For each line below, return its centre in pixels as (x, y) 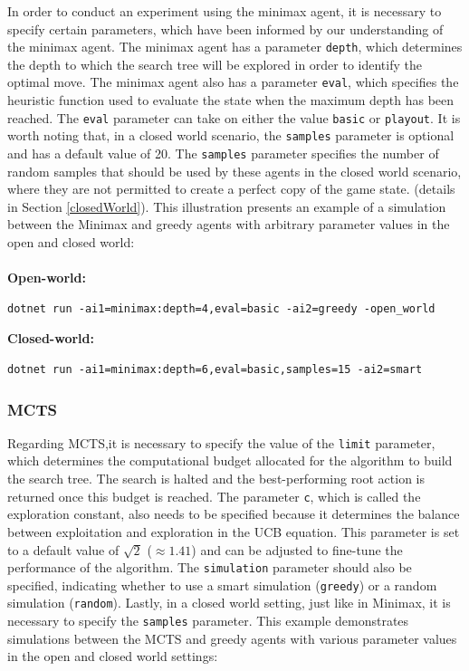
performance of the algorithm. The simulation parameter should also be (210, 567)
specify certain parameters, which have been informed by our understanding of (225, 29)
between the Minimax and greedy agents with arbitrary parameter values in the (229, 224)
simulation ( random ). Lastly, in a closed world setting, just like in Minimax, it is (229, 603)
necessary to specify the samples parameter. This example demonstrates (208, 621)
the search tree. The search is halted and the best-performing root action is (216, 479)
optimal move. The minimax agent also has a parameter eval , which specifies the (233, 82)
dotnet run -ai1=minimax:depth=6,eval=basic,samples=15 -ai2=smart (215, 369)
